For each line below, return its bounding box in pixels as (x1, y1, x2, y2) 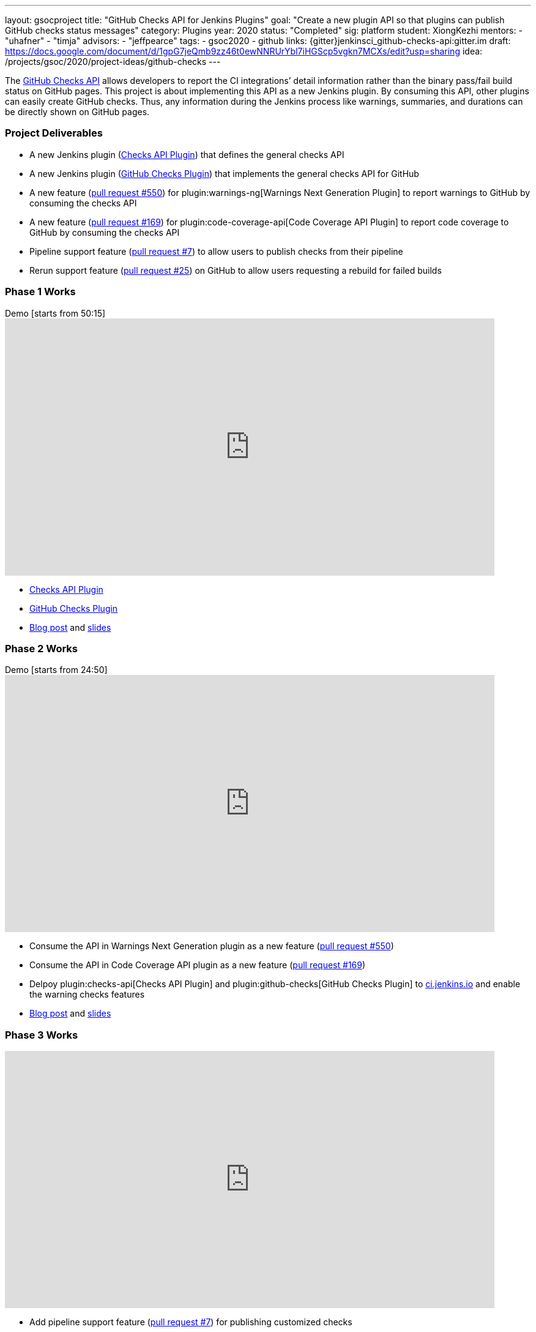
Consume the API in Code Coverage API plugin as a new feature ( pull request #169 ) (29, 960, 366, 971)
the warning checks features (29, 989, 145, 1000)
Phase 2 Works (5, 642, 78, 655)
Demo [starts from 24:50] (5, 664, 108, 675)
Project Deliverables (5, 127, 103, 140)
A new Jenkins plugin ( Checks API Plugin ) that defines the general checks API (29, 149, 344, 160)
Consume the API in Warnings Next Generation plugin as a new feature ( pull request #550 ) (29, 941, 394, 952)
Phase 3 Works (5, 1028, 78, 1041)
